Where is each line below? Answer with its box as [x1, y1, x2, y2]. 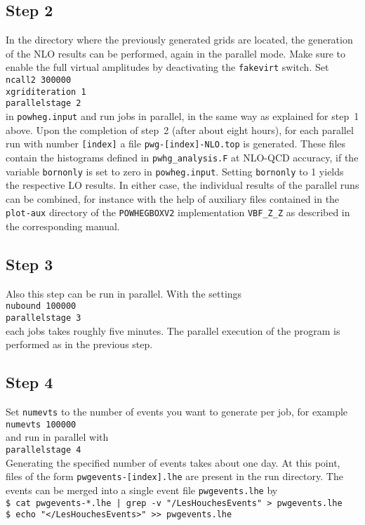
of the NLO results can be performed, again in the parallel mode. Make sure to [6, 46, 346, 60]
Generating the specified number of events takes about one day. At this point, [6, 455, 340, 470]
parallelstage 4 [6, 445, 81, 456]
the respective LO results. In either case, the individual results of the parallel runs [6, 178, 359, 192]
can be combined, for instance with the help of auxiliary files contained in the [6, 191, 340, 206]
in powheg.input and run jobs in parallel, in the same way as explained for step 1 [6, 109, 359, 124]
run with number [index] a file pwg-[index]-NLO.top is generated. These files [6, 136, 346, 151]
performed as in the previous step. [6, 337, 153, 352]
